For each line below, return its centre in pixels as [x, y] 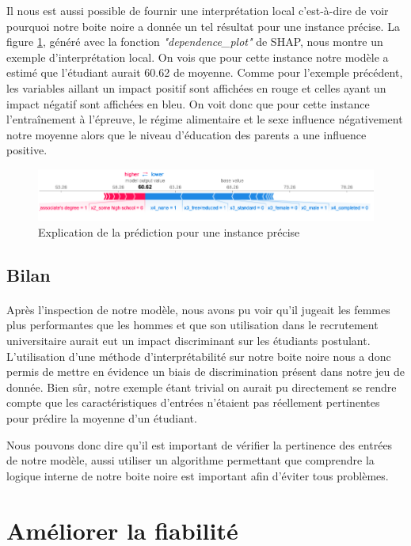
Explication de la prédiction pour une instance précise [169, 231]
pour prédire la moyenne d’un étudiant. [102, 417]
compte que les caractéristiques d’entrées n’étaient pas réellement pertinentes [193, 402]
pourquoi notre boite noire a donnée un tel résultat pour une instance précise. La [203, 26]
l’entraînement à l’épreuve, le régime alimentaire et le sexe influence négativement [205, 119]
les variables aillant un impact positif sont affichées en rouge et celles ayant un [196, 87]
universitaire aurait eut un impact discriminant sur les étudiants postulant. [188, 340]
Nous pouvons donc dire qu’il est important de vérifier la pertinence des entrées [200, 444]
